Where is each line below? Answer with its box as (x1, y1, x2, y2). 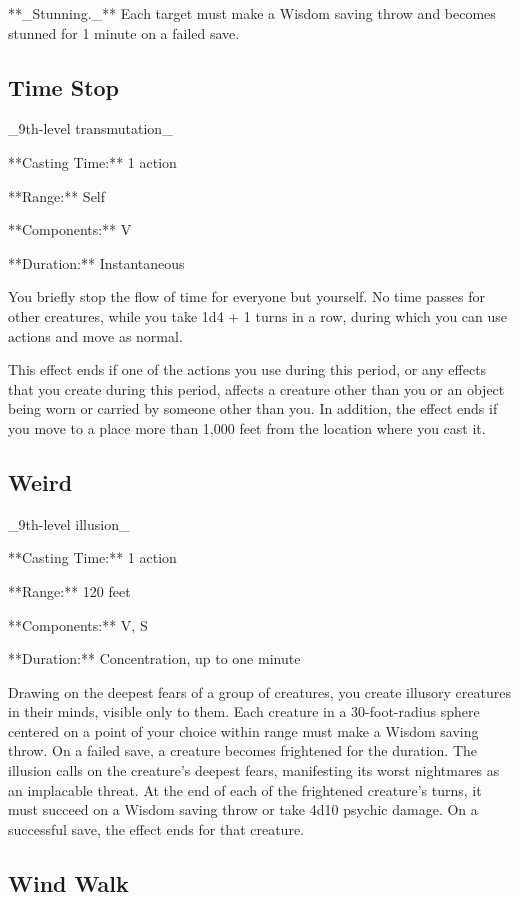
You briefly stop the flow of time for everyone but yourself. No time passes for (8, 286, 485, 307)
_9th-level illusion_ (8, 513, 130, 534)
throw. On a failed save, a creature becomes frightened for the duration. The (8, 740, 477, 761)
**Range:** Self (8, 185, 106, 206)
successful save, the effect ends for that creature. (8, 818, 305, 839)
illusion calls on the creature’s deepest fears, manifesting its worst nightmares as (8, 760, 500, 781)
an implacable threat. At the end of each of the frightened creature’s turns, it (8, 779, 482, 800)
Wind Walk (8, 867, 129, 898)
